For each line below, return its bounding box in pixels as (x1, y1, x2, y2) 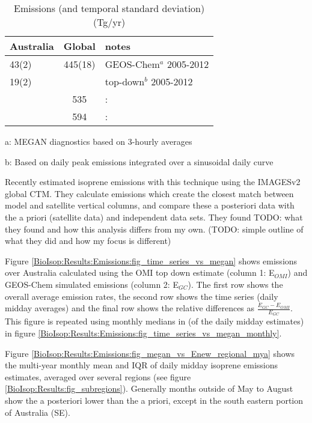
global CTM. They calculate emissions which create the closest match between (5, 187, 294, 199)
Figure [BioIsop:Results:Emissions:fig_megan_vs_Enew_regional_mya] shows (5, 347, 295, 359)
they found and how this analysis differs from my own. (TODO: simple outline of (5, 222, 304, 235)
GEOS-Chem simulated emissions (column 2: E (5, 278, 179, 290)
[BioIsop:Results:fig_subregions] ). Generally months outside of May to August (5, 382, 293, 395)
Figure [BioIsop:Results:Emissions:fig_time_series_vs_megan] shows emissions (5, 254, 298, 267)
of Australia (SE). (5, 406, 70, 418)
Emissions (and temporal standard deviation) (14, 1, 205, 15)
